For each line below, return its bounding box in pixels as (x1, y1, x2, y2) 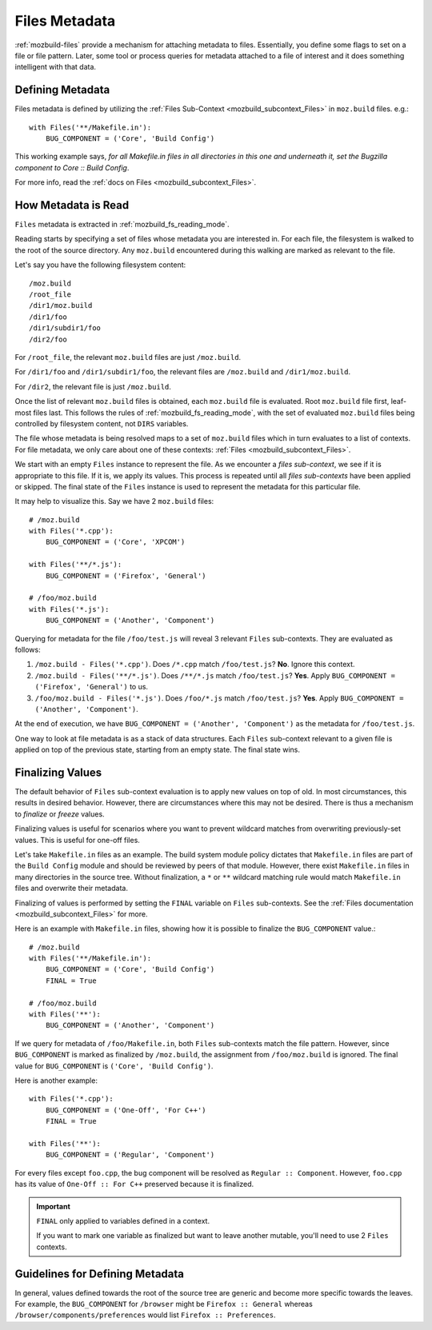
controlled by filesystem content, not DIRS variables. (14, 418, 189, 428)
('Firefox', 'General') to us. (34, 682, 148, 692)
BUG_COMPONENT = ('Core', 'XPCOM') (45, 537, 186, 547)
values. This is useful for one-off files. (14, 835, 140, 845)
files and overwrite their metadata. (14, 884, 128, 893)
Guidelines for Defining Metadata (14, 1267, 184, 1280)
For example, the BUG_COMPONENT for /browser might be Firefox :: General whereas (14, 1299, 314, 1308)
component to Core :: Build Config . (14, 162, 130, 172)
